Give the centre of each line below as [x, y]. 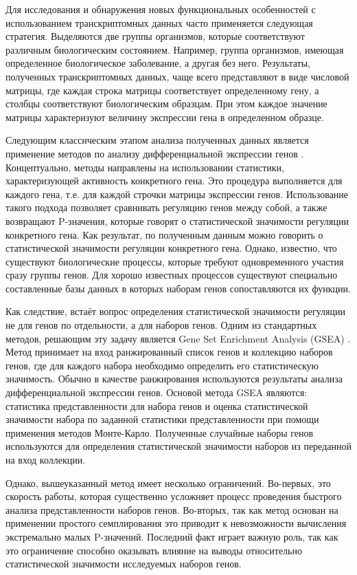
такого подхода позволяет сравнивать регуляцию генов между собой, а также [166, 207]
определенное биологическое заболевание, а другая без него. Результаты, [158, 63]
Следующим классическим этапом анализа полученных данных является [157, 140]
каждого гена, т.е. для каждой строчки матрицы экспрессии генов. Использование [177, 194]
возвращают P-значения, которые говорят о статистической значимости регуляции [177, 220]
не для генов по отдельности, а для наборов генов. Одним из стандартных [161, 325]
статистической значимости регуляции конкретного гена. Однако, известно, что [171, 248]
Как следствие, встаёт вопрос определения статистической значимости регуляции [175, 311]
